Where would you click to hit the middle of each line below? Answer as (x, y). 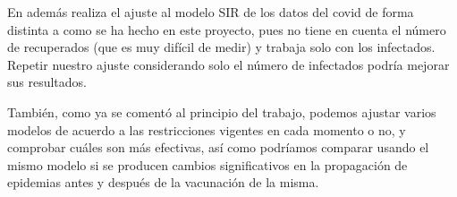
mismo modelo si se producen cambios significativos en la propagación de (207, 164)
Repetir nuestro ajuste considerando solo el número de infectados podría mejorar (228, 64)
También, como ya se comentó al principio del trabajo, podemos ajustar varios (222, 111)
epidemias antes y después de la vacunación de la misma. (163, 182)
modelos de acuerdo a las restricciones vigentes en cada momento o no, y (207, 129)
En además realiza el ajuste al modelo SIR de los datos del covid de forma (211, 12)
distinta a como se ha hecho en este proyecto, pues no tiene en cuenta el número (227, 29)
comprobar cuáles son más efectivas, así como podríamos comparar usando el (218, 147)
